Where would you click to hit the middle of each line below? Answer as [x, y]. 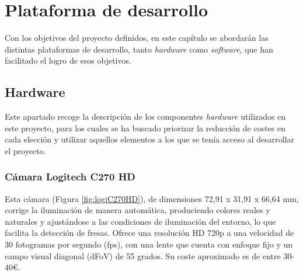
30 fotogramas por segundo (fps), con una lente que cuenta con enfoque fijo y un [149, 244]
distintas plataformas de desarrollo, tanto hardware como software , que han [139, 49]
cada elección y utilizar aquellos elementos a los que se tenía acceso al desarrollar [149, 139]
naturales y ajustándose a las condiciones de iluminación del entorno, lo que [140, 221]
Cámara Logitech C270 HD [70, 177]
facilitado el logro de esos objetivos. [68, 60]
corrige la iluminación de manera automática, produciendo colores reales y [137, 210]
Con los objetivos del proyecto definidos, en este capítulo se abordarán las [137, 38]
